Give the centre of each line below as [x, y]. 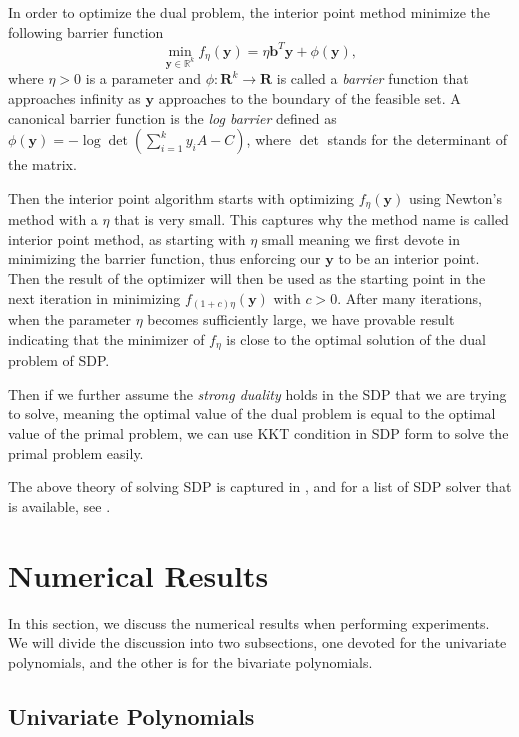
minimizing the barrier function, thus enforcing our [164, 258]
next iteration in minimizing [94, 297]
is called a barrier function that [372, 78]
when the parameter [69, 319]
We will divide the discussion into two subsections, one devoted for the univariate [257, 642]
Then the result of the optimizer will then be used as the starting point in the [247, 278]
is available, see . [59, 505]
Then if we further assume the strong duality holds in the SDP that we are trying [257, 393]
